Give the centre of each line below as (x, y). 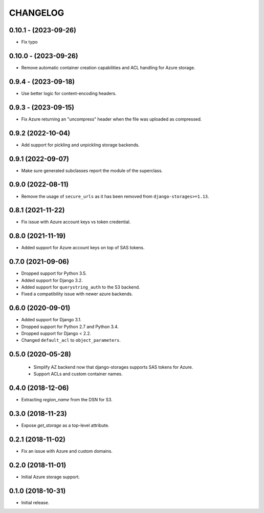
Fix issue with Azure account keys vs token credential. (76, 222)
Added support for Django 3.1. (51, 320)
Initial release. (35, 502)
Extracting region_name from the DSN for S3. (67, 400)
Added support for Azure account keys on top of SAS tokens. (83, 248)
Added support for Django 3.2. (52, 280)
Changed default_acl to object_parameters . (71, 340)
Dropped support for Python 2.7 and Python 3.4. (70, 327)
